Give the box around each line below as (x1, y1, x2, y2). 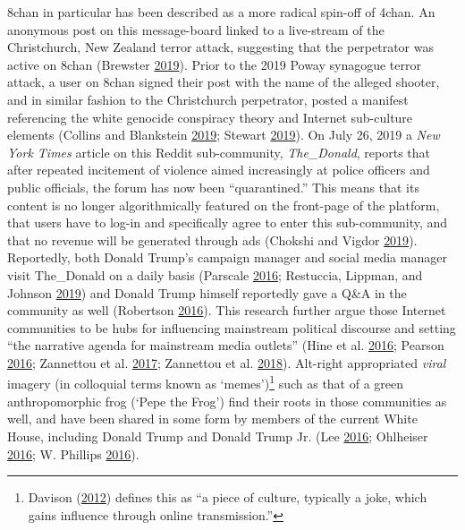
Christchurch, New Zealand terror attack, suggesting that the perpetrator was (7, 38, 435, 56)
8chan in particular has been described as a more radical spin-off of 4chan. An (7, 3, 435, 21)
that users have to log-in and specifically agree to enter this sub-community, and (7, 213, 448, 232)
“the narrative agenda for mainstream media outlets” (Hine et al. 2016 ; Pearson (7, 336, 444, 355)
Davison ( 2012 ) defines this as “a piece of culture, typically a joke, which (28, 488, 427, 507)
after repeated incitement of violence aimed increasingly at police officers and (7, 160, 430, 179)
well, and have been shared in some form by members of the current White (7, 409, 418, 428)
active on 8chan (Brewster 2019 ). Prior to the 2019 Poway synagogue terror (7, 55, 421, 73)
